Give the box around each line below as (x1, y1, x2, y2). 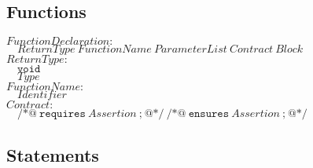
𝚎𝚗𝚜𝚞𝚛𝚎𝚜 (188, 108, 230, 120)
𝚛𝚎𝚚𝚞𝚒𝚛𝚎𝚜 (39, 108, 86, 120)
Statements (6, 142, 99, 166)
